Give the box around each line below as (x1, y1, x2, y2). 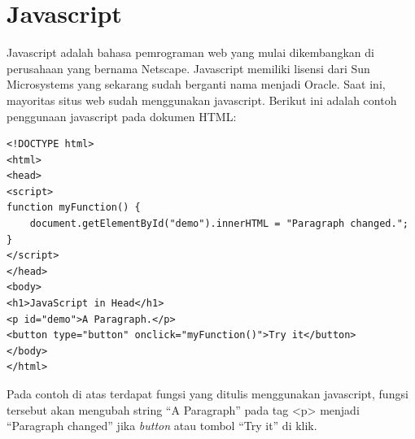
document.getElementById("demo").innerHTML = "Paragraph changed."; (29, 218, 408, 230)
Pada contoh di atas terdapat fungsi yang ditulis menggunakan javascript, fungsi (7, 385, 408, 402)
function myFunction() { (7, 202, 141, 214)
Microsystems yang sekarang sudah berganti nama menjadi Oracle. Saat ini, (7, 76, 386, 93)
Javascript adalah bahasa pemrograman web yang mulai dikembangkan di (7, 44, 374, 61)
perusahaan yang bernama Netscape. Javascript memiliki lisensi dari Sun (7, 59, 370, 76)
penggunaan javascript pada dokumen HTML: (7, 107, 237, 124)
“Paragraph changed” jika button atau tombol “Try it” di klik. (7, 417, 317, 434)
